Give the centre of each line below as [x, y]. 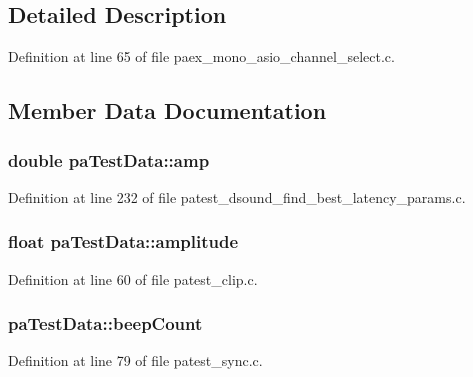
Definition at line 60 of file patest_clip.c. [133, 278]
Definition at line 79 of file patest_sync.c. [135, 360]
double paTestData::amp [109, 159]
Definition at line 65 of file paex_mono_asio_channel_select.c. [201, 56]
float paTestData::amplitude [123, 241]
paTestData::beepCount [105, 323]
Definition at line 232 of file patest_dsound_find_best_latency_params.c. [237, 196]
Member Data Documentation [167, 110]
